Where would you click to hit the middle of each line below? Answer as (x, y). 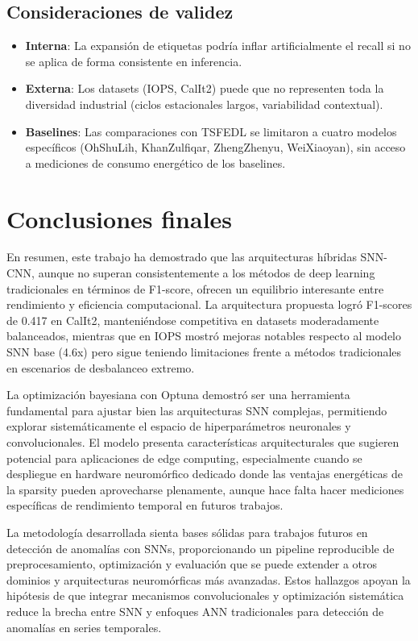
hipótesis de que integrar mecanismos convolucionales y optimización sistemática (205, 595)
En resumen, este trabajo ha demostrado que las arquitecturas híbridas (182, 257)
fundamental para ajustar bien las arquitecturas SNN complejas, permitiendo (197, 410)
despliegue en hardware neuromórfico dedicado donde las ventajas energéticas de (205, 474)
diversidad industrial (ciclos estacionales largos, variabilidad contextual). (204, 104)
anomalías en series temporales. (84, 627)
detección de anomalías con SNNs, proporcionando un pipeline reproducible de (201, 548)
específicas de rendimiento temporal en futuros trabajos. (145, 505)
